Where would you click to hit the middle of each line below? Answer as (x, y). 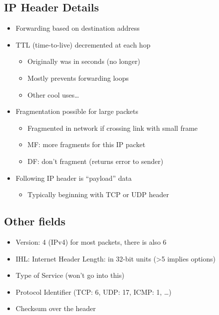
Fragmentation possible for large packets (77, 111)
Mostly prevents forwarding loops (78, 78)
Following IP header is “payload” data (74, 178)
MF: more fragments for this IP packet (86, 144)
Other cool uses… (53, 94)
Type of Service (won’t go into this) (70, 275)
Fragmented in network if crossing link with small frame (112, 128)
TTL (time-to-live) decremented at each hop (83, 44)
